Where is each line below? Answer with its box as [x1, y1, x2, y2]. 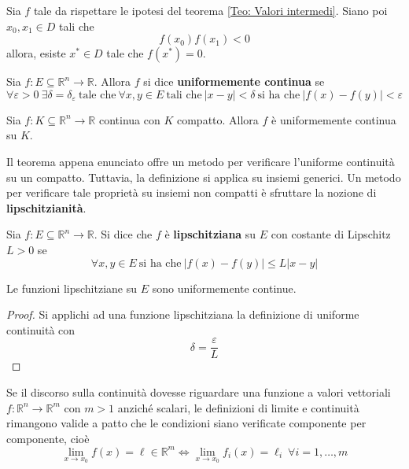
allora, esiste [6, 45, 66, 61]
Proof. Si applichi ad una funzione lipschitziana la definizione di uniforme [6, 306, 359, 323]
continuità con [6, 321, 76, 338]
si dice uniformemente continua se [143, 73, 325, 90]
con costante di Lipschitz [271, 226, 391, 242]
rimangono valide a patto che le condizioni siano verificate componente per [6, 415, 367, 431]
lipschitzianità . [6, 199, 87, 216]
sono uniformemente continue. [152, 279, 297, 296]
